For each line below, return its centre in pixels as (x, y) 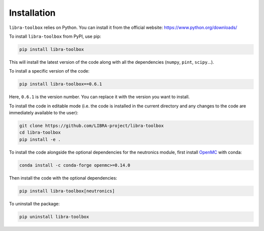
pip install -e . (40, 139)
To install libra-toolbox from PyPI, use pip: (55, 36)
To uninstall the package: (34, 204)
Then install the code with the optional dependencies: (63, 178)
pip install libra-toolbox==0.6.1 (61, 84)
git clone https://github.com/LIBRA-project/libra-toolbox (91, 126)
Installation (32, 13)
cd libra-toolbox (40, 133)
